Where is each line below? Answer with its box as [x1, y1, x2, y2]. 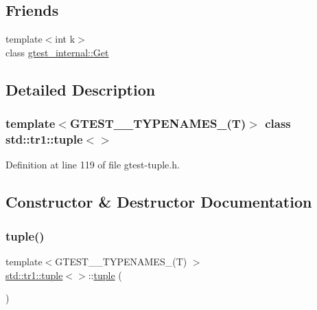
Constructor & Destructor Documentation [5, 191, 312, 212]
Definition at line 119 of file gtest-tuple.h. [5, 157, 180, 172]
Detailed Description [5, 78, 156, 100]
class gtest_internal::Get [5, 45, 109, 59]
